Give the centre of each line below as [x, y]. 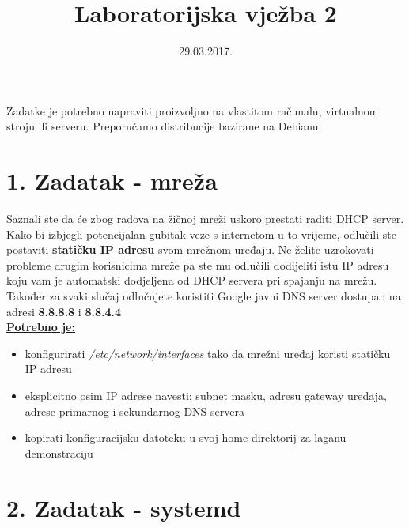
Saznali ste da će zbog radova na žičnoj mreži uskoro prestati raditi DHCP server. [205, 219]
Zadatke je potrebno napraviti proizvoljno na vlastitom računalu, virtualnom [193, 110]
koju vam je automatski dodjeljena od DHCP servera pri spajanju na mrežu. [192, 280]
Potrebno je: [41, 327]
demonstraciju [59, 453]
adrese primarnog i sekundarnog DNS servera [134, 411]
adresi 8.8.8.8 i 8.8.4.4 [64, 311]
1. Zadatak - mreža [112, 181]
